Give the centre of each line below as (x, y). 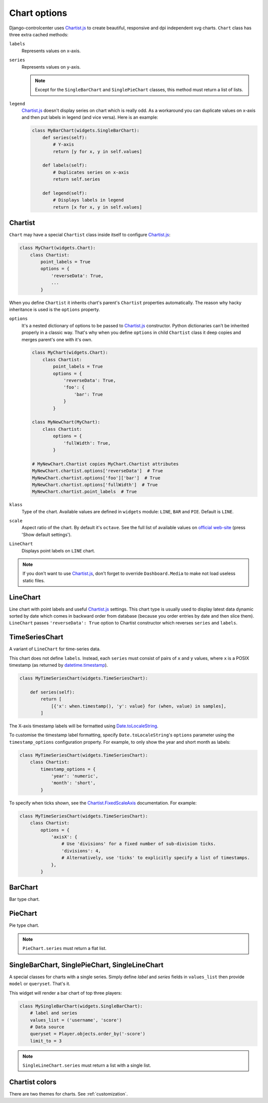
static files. (34, 580)
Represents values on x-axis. (51, 51)
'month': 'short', (73, 783)
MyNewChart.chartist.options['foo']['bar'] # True (96, 478)
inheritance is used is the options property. (55, 309)
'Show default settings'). (47, 535)
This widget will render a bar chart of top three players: (66, 993)
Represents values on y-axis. (51, 67)
